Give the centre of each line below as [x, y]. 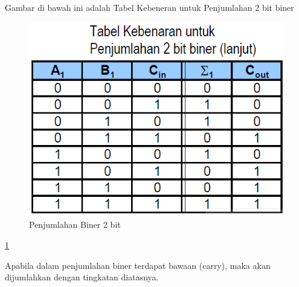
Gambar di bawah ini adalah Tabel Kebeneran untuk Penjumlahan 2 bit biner [149, 7]
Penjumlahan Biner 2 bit [75, 224]
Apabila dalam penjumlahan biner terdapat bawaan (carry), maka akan [138, 265]
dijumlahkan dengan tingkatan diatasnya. [82, 277]
